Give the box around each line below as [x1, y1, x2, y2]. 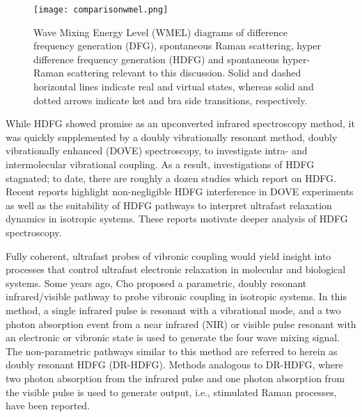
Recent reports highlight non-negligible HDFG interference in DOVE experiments [6, 184, 354, 199]
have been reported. [6, 398, 90, 413]
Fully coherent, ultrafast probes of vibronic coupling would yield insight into [6, 248, 331, 263]
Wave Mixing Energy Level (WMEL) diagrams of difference [33, 24, 288, 39]
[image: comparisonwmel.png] [33, 5, 168, 15]
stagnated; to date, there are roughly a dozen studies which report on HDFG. [6, 170, 336, 185]
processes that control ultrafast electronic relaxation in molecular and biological [6, 262, 346, 277]
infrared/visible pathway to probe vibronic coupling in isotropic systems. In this [6, 289, 347, 304]
